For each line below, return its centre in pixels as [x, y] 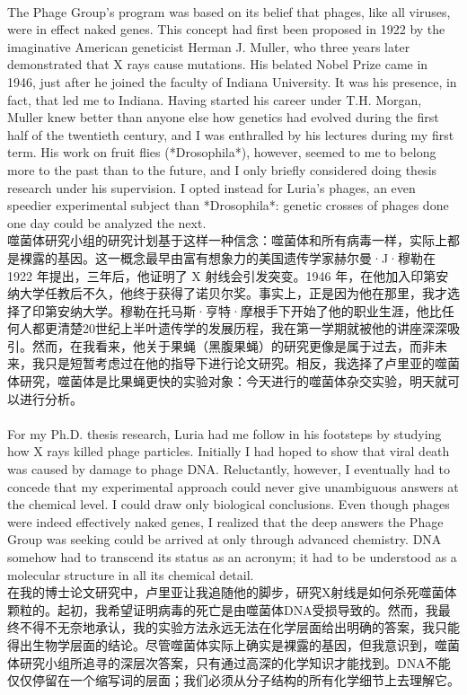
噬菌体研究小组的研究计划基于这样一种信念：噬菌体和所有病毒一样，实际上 [227, 240]
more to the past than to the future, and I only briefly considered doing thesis [222, 169]
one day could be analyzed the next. [107, 222]
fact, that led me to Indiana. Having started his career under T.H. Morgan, [215, 99]
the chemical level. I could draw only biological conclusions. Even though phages [229, 504]
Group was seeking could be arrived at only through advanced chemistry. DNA [225, 539]
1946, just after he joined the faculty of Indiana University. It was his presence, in [232, 81]
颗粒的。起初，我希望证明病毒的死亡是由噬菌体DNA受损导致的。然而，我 [223, 609]
